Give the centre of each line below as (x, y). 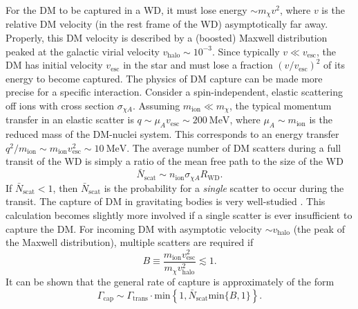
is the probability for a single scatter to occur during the (224, 187)
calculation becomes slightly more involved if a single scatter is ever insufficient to (179, 214)
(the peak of (319, 228)
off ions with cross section (60, 106)
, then (65, 187)
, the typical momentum (280, 106)
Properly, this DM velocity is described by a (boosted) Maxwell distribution (167, 38)
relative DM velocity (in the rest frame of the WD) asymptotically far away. (167, 24)
